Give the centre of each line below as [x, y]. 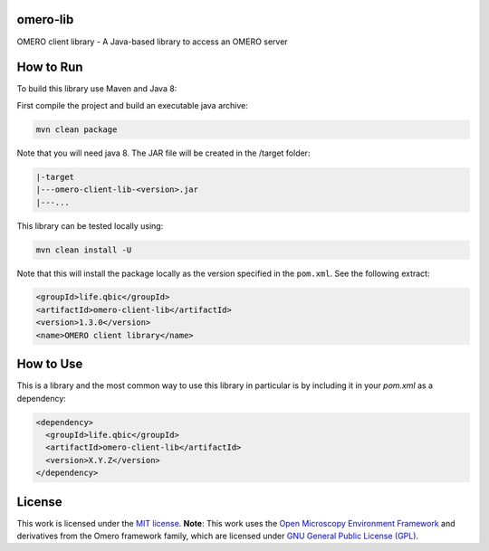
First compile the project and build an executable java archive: [133, 105]
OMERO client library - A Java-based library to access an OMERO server [153, 42]
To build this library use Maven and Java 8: [97, 89]
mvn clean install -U [84, 250]
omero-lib [45, 19]
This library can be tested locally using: [90, 225]
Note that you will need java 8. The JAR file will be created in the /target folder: [163, 153]
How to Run [50, 67]
